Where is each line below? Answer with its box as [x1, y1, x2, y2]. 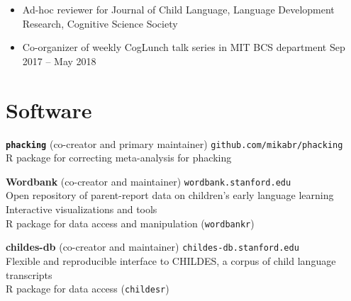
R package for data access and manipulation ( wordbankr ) [6, 215, 255, 230]
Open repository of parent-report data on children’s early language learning [6, 188, 334, 203]
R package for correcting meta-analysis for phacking [6, 150, 232, 165]
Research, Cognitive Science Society [22, 16, 178, 30]
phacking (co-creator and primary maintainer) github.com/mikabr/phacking [6, 136, 343, 151]
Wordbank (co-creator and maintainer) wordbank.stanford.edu [6, 174, 291, 188]
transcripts [6, 267, 52, 282]
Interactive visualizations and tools [6, 202, 157, 216]
